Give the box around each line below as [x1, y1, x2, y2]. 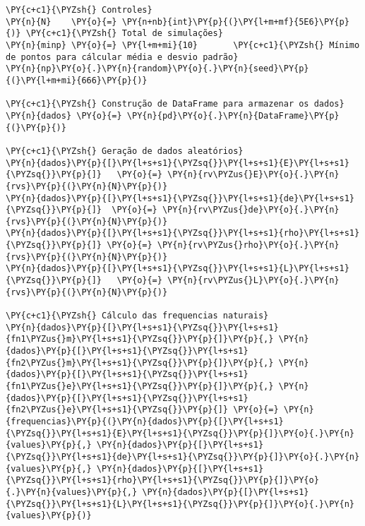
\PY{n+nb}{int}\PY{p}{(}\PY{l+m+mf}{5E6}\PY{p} [121, 16, 349, 27]
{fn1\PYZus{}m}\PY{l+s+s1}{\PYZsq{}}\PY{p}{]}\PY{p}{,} [6, 334, 274, 345]
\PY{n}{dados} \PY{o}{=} [6, 110, 122, 121]
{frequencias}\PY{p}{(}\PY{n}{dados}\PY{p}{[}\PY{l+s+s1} [6, 416, 284, 426]
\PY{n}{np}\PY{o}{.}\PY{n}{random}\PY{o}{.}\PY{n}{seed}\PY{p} [6, 64, 309, 74]
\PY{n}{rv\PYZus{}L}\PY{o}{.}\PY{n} [167, 275, 340, 286]
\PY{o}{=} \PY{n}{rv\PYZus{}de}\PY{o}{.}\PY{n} [112, 205, 340, 215]
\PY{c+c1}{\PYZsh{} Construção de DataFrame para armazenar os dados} [6, 99, 345, 109]
